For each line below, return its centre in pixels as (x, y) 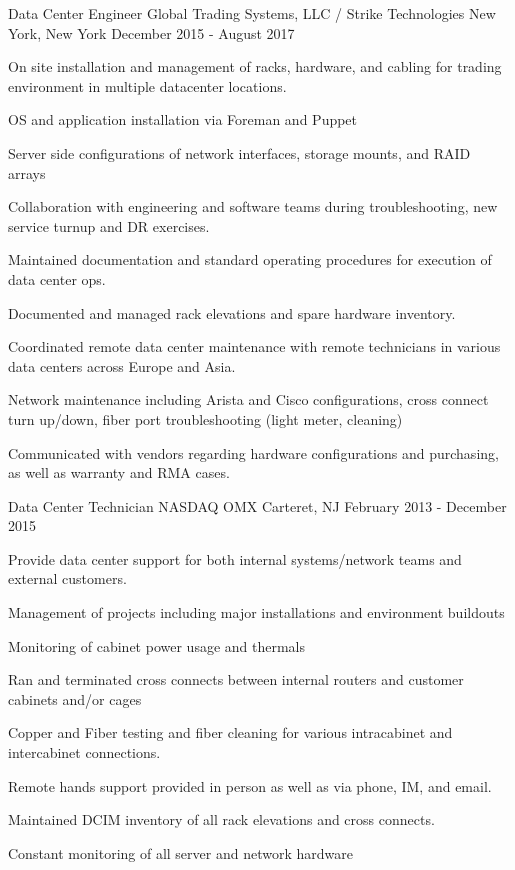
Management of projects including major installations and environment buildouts (256, 612)
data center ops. (57, 278)
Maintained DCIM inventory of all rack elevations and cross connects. (221, 819)
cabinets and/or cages (75, 698)
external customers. (67, 578)
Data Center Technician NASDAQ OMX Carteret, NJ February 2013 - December (257, 505)
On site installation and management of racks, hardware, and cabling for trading (255, 66)
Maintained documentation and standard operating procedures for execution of (250, 259)
